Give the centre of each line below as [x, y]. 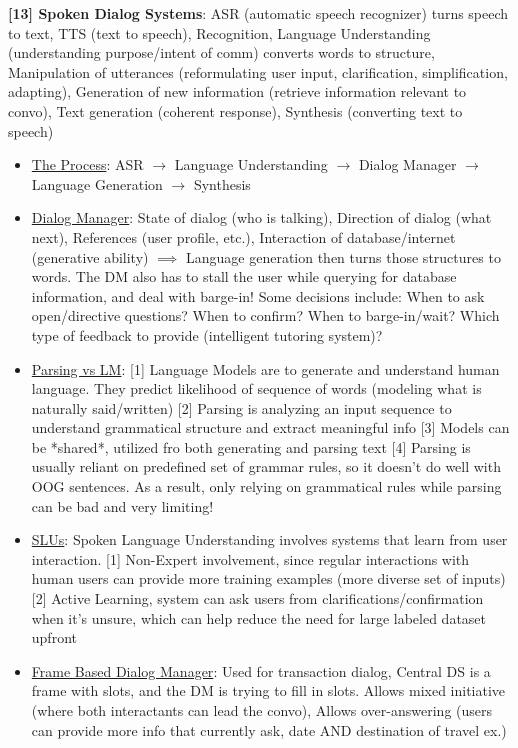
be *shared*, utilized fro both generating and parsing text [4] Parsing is [251, 446]
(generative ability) [90, 256]
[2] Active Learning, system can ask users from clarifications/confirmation [257, 598]
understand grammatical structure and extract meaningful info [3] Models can [270, 427]
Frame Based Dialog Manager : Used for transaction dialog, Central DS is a [261, 670]
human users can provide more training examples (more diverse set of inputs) [268, 578]
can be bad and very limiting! [122, 505]
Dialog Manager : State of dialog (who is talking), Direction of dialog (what [261, 217]
